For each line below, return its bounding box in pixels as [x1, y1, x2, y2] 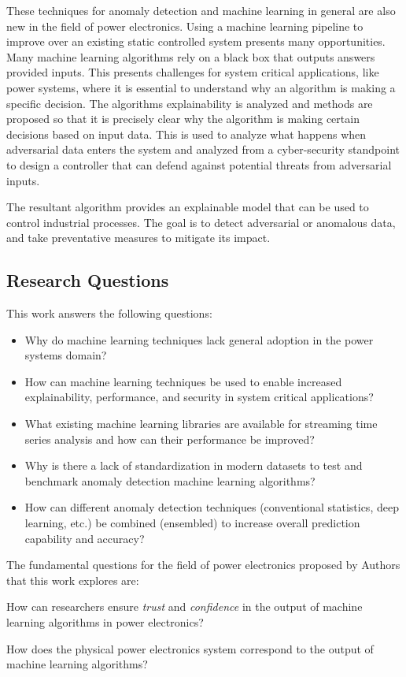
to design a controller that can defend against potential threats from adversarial [6, 156, 392, 173]
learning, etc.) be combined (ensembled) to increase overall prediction [24, 515, 360, 531]
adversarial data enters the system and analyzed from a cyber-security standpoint [6, 141, 400, 158]
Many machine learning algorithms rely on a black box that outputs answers [6, 48, 375, 65]
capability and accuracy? [24, 530, 145, 546]
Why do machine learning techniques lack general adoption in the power [24, 331, 374, 348]
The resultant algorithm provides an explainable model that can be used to [6, 199, 369, 215]
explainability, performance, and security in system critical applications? [24, 389, 374, 405]
